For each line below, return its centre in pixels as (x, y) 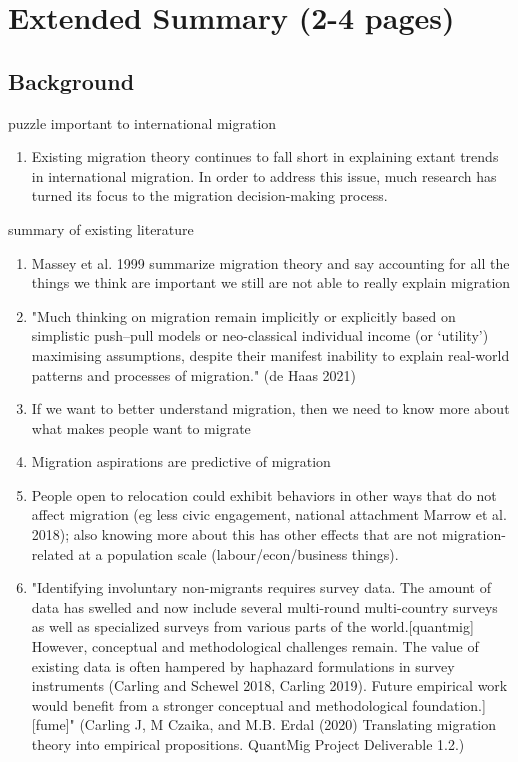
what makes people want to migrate (141, 427)
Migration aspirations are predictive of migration (181, 461)
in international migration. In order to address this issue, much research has (264, 175)
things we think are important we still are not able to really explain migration (271, 282)
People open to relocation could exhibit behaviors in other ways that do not (264, 494)
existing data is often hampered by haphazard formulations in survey (243, 665)
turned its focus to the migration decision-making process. (209, 195)
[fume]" (53, 724)
